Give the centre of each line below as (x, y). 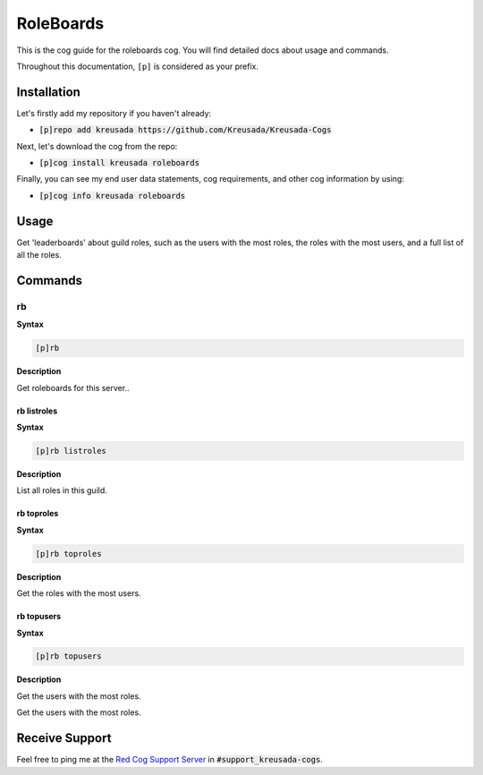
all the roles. (39, 255)
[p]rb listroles (71, 451)
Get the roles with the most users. (79, 593)
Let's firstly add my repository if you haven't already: (114, 113)
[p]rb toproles (68, 554)
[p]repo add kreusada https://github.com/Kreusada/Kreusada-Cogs (185, 130)
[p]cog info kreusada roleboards (112, 196)
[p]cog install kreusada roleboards (119, 163)
